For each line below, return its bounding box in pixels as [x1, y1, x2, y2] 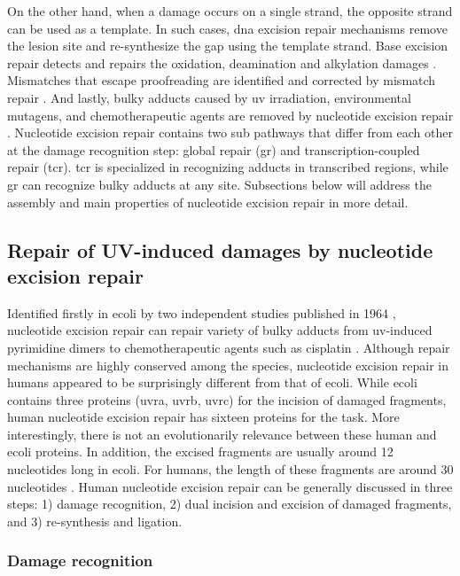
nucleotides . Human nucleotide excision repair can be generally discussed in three [7, 477, 453, 495]
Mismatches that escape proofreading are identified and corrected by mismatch [7, 71, 436, 90]
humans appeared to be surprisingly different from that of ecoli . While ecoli [7, 373, 417, 392]
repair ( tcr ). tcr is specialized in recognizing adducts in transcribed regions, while [7, 158, 448, 176]
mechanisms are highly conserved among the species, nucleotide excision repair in [7, 355, 448, 374]
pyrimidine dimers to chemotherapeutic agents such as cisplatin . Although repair [7, 338, 450, 356]
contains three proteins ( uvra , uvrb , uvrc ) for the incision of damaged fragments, [7, 390, 447, 409]
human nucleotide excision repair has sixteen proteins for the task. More [7, 408, 400, 426]
